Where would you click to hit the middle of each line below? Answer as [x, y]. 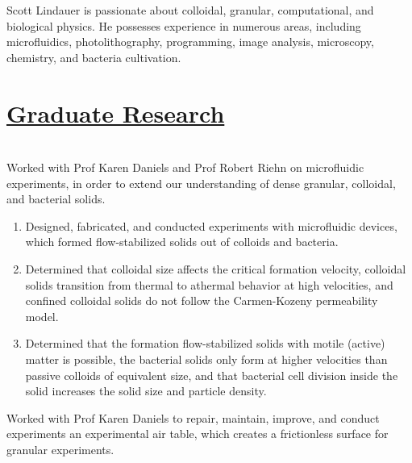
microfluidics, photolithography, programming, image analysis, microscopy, [190, 42]
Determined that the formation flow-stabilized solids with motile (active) [205, 343]
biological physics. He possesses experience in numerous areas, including [184, 25]
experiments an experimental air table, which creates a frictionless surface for [198, 434]
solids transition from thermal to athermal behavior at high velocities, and [209, 284]
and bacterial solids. [56, 199]
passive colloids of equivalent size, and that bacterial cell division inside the [212, 375]
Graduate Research [116, 113]
